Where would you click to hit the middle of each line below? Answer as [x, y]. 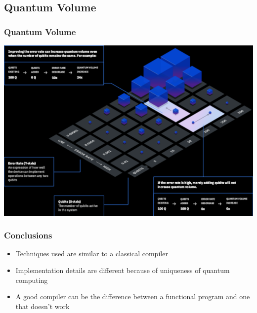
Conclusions [28, 235]
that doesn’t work [43, 306]
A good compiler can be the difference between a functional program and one [133, 296]
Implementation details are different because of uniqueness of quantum [123, 270]
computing [32, 280]
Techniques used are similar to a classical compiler [92, 254]
